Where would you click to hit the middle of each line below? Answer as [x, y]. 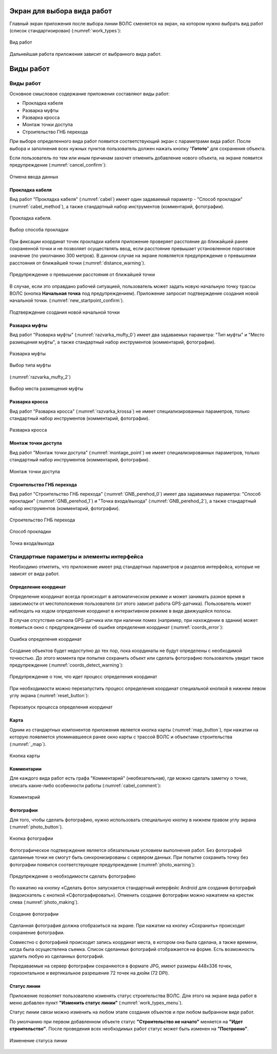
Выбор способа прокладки [39, 230]
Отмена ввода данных [34, 176]
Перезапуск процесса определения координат [61, 707]
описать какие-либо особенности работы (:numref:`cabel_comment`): [85, 785]
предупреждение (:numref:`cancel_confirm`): [58, 165]
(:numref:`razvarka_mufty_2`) [40, 377]
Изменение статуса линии [38, 1040]
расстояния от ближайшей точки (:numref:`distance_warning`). [77, 263]
